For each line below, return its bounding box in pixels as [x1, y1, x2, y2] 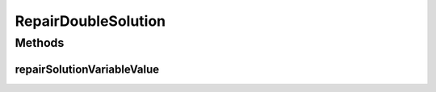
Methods [15, 36, 65, 50]
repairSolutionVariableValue [15, 62, 160, 76]
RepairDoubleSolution [15, 12, 166, 30]
